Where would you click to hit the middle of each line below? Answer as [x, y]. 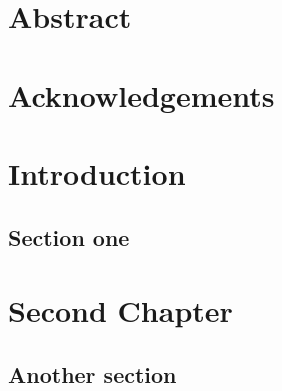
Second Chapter [120, 310]
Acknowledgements [141, 94]
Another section [92, 373]
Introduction [97, 172]
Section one [69, 236]
